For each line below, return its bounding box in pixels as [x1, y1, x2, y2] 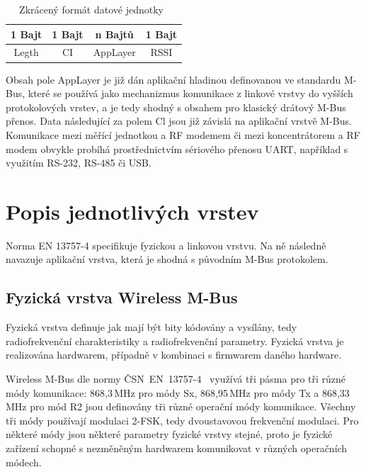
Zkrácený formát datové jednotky [19, 2, 164, 16]
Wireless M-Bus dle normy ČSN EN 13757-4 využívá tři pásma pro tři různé [6, 371, 346, 386]
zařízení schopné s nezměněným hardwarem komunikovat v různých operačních [6, 440, 348, 455]
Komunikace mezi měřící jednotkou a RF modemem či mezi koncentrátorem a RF [6, 127, 360, 142]
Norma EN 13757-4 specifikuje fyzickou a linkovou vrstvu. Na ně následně [6, 237, 326, 252]
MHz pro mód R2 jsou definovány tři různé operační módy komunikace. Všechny [6, 399, 356, 414]
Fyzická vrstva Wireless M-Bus [6, 286, 238, 308]
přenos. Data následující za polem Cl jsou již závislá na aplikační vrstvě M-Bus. [6, 113, 352, 128]
